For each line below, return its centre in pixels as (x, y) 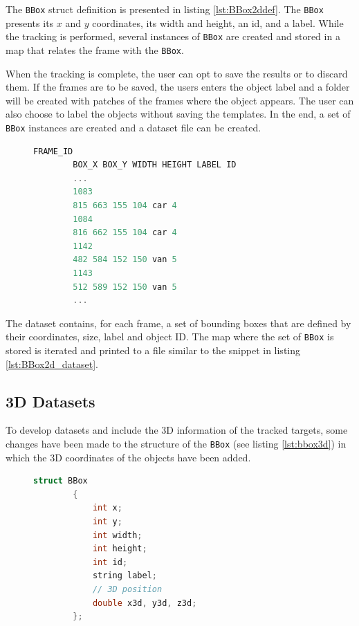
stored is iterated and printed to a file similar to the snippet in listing (153, 350)
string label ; (125, 576)
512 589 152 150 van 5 (125, 287)
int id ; (110, 562)
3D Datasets (50, 401)
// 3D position (127, 589)
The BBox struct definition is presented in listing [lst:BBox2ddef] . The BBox (165, 9)
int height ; (120, 549)
